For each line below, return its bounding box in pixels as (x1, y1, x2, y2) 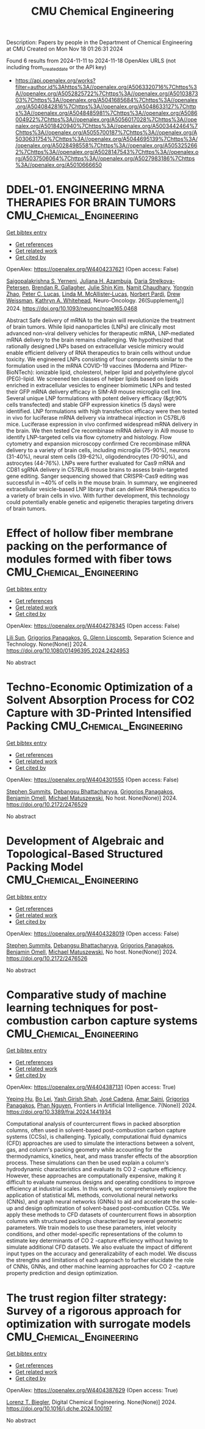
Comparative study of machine (6, 988, 167, 1001)
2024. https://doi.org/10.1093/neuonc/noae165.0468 (6, 304, 138, 312)
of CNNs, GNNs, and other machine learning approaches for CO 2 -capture (6, 1263, 196, 1270)
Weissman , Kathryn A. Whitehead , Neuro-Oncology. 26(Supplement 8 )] (6, 296, 184, 305)
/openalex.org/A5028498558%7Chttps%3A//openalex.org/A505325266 (15, 142, 198, 149)
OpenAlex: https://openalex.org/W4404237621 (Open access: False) (6, 265, 179, 272)
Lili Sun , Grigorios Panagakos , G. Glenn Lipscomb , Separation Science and (6, 634, 194, 641)
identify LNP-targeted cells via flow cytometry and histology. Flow (6, 433, 172, 440)
